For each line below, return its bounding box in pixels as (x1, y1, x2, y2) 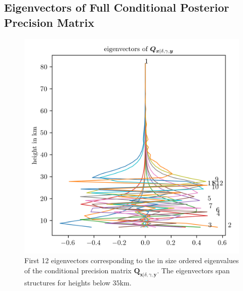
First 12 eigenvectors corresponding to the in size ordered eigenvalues (24, 255, 239, 266)
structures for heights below (24, 277, 110, 287)
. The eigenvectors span (157, 265, 230, 275)
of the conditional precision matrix (24, 265, 132, 275)
